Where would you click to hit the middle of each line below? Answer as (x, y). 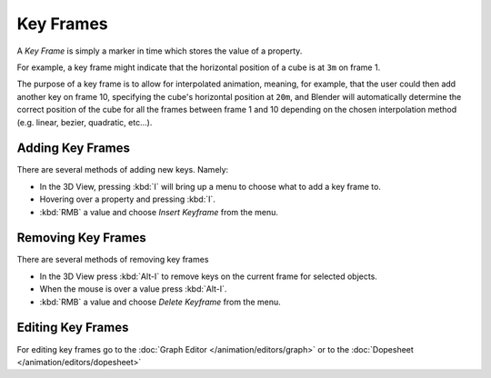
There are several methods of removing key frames (113, 260)
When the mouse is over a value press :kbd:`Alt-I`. (133, 289)
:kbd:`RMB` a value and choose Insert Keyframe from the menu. (159, 212)
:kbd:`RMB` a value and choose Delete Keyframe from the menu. (160, 302)
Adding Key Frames (74, 149)
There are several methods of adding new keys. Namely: (123, 170)
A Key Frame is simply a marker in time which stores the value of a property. (160, 51)
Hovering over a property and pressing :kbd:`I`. (127, 199)
